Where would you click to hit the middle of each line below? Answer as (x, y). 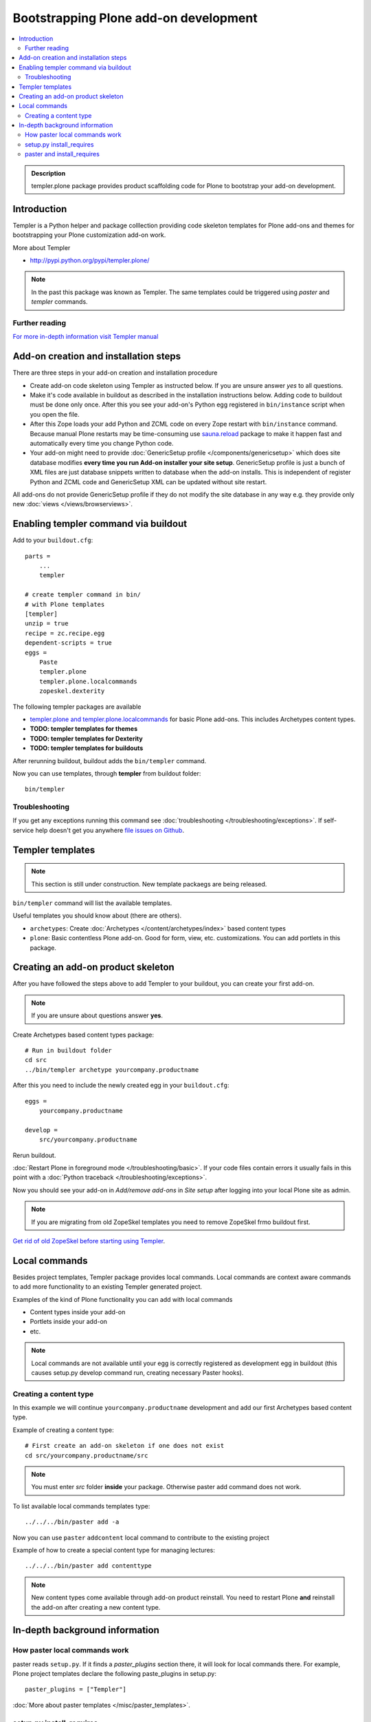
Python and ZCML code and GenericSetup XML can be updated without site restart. (148, 481)
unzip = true (47, 624)
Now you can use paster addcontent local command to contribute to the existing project (141, 1537)
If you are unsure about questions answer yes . (97, 1015)
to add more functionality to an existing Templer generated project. (108, 1287)
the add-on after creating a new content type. (96, 1607)
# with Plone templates (65, 604)
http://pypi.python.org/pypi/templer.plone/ (90, 260)
